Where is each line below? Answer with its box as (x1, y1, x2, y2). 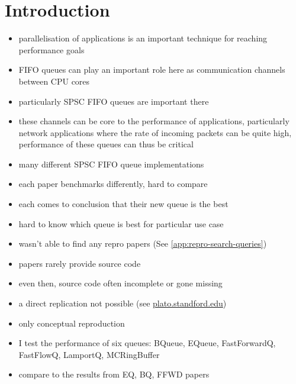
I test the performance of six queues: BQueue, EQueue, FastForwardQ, (18, 337, 276, 349)
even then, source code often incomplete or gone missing (18, 277, 223, 289)
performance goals (18, 43, 85, 56)
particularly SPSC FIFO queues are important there (18, 95, 209, 107)
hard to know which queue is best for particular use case (18, 217, 224, 230)
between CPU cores (18, 75, 90, 87)
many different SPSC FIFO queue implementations (18, 157, 204, 170)
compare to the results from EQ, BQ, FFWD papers (18, 368, 210, 380)
